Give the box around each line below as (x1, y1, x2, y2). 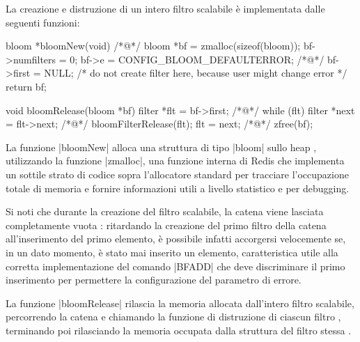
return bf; (6, 79, 47, 93)
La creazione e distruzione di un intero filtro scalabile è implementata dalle (6, 1, 325, 15)
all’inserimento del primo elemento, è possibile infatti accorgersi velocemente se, (6, 231, 346, 246)
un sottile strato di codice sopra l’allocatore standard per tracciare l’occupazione (6, 166, 349, 181)
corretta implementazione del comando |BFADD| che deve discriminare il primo (6, 258, 345, 273)
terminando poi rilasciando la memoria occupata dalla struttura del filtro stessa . (6, 322, 352, 337)
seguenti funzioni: (6, 15, 80, 29)
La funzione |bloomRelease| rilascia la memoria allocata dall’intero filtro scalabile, (6, 295, 354, 310)
